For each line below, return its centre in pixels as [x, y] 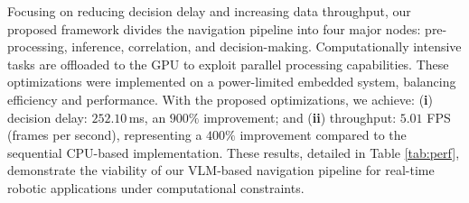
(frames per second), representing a [105, 135]
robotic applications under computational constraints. [156, 187]
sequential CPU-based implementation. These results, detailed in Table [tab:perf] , [234, 152]
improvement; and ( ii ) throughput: [300, 117]
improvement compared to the [323, 135]
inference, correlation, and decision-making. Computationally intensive [267, 46]
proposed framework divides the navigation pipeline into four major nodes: [214, 28]
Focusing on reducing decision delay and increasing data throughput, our [209, 11]
